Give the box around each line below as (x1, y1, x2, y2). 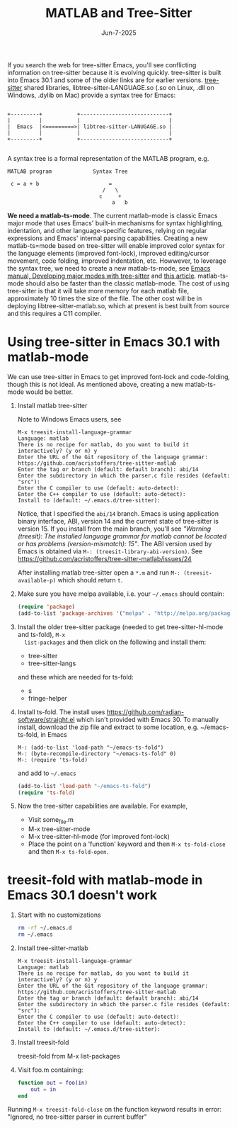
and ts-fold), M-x (17, 630, 66, 638)
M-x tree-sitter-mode (28, 825, 91, 833)
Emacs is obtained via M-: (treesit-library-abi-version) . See (17, 547, 203, 555)
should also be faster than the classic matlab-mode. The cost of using (25, 278, 230, 288)
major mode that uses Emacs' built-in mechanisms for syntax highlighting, (7, 218, 224, 227)
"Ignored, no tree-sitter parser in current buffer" (7, 1112, 147, 1121)
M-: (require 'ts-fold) (17, 756, 88, 763)
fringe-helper (28, 694, 67, 702)
